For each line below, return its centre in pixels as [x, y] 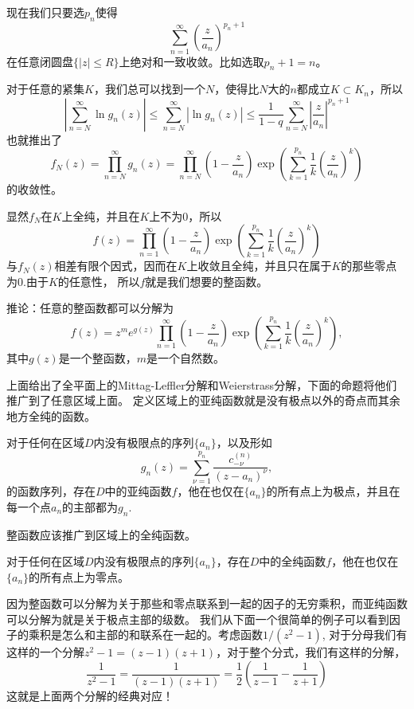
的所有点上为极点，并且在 [333, 491]
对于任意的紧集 [45, 89]
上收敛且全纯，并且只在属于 [259, 266]
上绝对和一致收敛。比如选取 [191, 61]
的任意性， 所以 [99, 281]
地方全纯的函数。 [51, 415]
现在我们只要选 [45, 12]
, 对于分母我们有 [365, 635]
